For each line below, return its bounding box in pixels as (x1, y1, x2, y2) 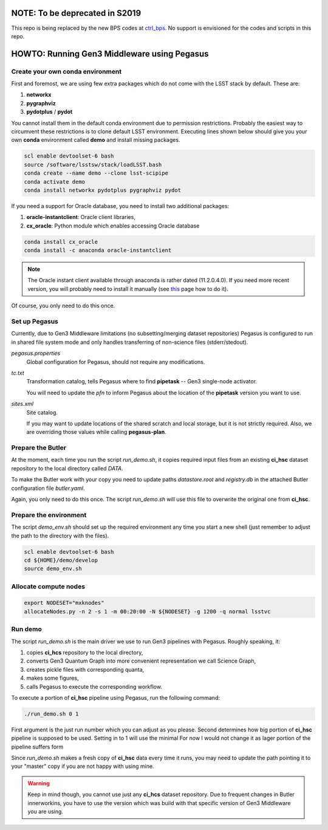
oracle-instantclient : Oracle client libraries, (26, 214, 136, 221)
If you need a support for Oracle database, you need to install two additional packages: (11, 202, 230, 209)
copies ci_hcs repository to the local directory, (26, 649, 143, 656)
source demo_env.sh (24, 565, 82, 572)
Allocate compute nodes (11, 582, 85, 590)
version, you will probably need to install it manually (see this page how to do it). (27, 285, 229, 292)
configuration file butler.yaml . (11, 484, 85, 492)
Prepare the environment (11, 511, 87, 519)
